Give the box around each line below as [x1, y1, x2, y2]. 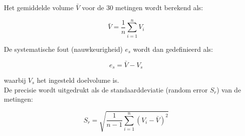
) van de [216, 84, 241, 94]
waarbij [4, 75, 26, 85]
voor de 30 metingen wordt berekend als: [82, 2, 203, 12]
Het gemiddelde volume [4, 2, 74, 12]
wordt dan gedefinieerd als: [133, 44, 213, 54]
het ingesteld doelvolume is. [37, 75, 119, 85]
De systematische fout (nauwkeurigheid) [4, 44, 123, 54]
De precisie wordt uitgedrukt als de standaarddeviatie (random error [4, 84, 208, 94]
